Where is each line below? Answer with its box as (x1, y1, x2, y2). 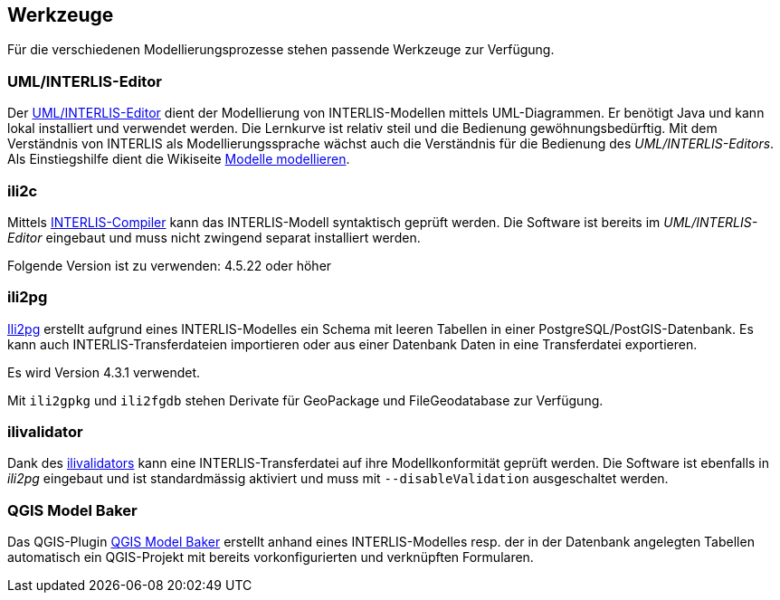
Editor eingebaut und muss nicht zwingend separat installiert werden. (7, 229, 421, 245)
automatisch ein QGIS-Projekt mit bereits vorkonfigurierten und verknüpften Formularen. (7, 549, 534, 566)
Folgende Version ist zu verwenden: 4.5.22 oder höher (7, 257, 332, 273)
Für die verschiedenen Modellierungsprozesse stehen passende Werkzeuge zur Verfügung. (7, 42, 555, 58)
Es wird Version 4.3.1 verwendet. (7, 364, 201, 380)
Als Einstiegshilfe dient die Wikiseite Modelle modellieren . (7, 151, 350, 167)
